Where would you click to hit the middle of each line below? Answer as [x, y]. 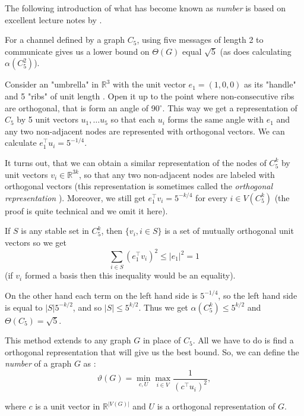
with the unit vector [149, 84]
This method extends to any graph [68, 340]
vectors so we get [36, 242]
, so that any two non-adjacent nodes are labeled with [177, 174]
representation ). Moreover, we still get [75, 197]
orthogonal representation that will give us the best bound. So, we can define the [152, 351]
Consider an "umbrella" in [52, 84]
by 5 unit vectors [47, 119]
